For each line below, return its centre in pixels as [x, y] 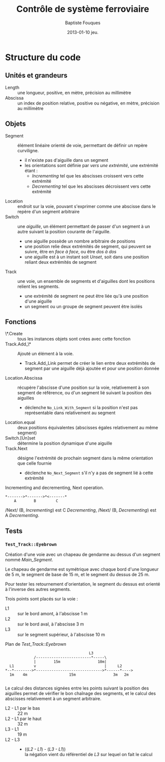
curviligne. [28, 150]
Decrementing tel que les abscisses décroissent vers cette [91, 186]
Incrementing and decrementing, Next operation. [55, 488]
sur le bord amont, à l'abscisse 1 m [52, 614]
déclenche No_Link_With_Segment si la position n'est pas [81, 408]
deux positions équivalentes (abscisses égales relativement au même [88, 428]
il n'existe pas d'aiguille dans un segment [66, 160]
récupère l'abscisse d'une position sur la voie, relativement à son [83, 387]
